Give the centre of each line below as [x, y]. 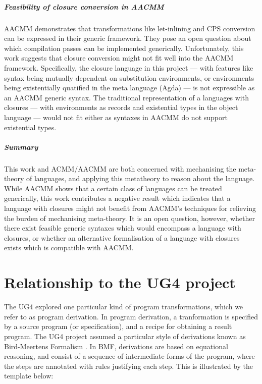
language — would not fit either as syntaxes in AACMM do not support [116, 117]
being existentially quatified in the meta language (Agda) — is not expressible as [129, 88]
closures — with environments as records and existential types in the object [121, 107]
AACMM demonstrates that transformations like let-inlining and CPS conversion [130, 28]
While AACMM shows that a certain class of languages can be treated [113, 188]
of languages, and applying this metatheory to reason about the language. [140, 178]
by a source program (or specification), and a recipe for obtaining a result [118, 326]
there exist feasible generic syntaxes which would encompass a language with [123, 228]
